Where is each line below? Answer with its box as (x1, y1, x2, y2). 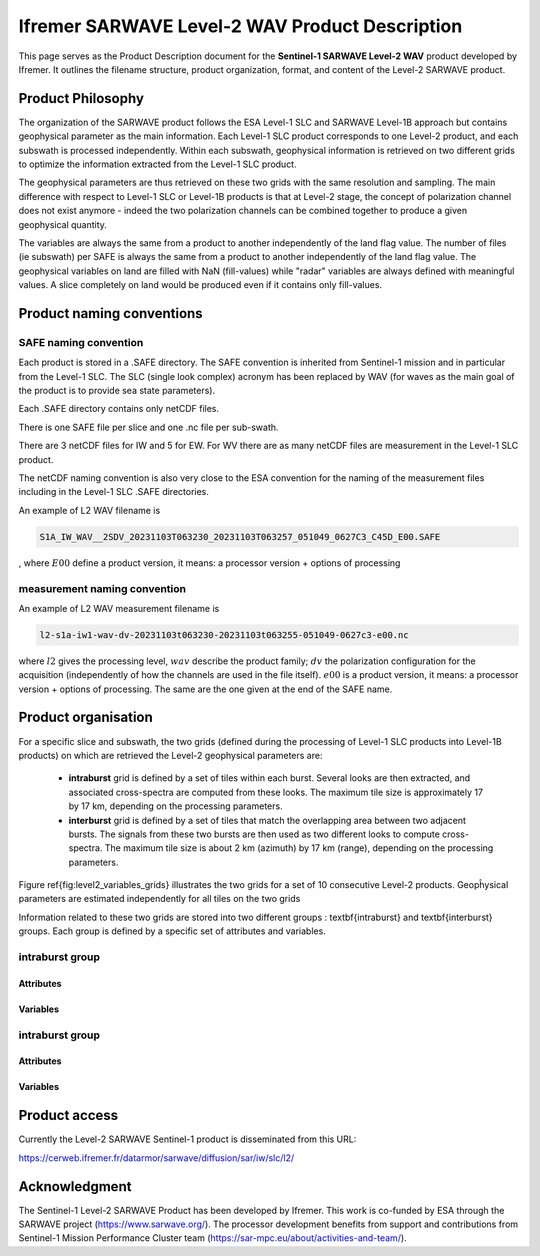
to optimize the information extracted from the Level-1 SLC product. (18, 158, 297, 170)
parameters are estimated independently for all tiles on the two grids (18, 893, 301, 905)
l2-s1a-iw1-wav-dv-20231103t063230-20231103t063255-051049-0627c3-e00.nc (39, 629, 409, 640)
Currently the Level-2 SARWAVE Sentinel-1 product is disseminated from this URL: (18, 1133, 357, 1145)
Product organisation (18, 709, 154, 726)
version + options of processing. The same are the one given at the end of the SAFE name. (18, 683, 393, 695)
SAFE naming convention (18, 335, 144, 349)
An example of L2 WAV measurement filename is (18, 602, 220, 614)
